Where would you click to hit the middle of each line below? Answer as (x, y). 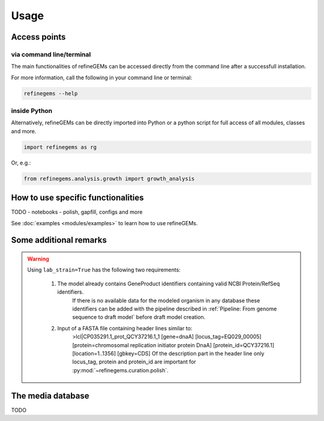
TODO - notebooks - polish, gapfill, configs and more (77, 212)
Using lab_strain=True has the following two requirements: (104, 270)
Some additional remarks (59, 240)
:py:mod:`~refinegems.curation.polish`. (120, 370)
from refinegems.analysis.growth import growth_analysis (109, 178)
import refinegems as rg (60, 147)
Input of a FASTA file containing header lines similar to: (125, 328)
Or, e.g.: (21, 163)
